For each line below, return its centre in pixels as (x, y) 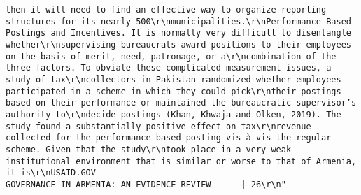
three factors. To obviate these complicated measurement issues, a (169, 68)
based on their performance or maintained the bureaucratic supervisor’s (181, 103)
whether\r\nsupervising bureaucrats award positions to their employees (178, 44)
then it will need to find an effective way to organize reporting (166, 10)
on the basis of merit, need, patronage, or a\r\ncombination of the (171, 56)
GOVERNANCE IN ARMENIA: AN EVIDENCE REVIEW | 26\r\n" (146, 184)
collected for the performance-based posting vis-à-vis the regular (169, 138)
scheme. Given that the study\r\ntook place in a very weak (149, 149)
